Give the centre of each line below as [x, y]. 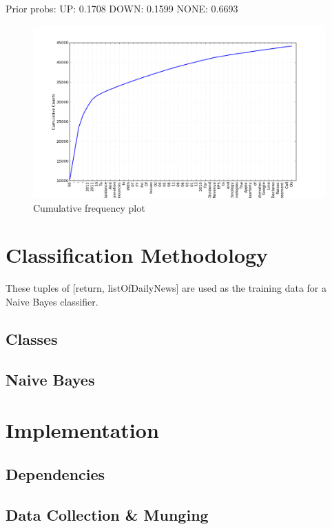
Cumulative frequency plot [89, 207]
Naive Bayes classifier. [52, 301]
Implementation [82, 430]
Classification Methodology [137, 255]
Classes [32, 338]
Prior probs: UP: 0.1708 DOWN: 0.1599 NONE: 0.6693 [122, 8]
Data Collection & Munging [107, 514]
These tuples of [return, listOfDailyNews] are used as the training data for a [166, 288]
